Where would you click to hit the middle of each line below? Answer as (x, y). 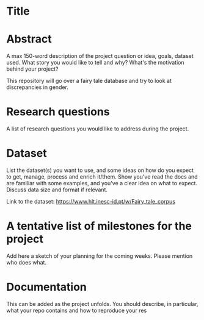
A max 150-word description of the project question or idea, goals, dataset (100, 56)
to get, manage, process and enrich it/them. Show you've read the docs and (102, 177)
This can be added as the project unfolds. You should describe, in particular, (102, 304)
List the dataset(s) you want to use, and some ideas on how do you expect (100, 170)
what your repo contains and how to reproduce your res (77, 310)
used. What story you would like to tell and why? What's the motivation (95, 63)
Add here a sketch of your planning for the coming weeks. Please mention (100, 256)
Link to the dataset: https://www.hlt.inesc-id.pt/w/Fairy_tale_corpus (91, 201)
